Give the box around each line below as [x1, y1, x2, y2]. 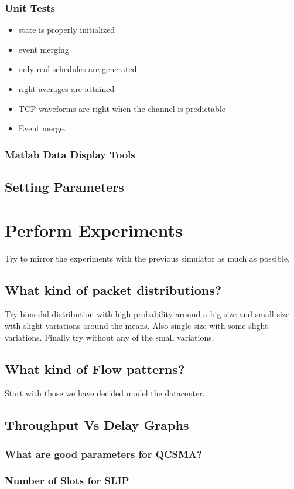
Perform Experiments [5, 218, 183, 242]
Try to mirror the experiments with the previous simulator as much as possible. [5, 252, 290, 264]
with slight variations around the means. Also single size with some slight [5, 319, 268, 331]
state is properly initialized [18, 23, 115, 36]
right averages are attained [18, 83, 115, 94]
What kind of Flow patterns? [5, 359, 185, 378]
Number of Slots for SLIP [5, 473, 129, 488]
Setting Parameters [5, 178, 124, 196]
